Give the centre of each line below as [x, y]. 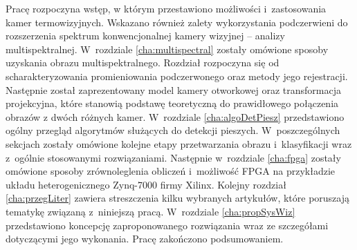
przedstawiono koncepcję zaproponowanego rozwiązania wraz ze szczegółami [167, 225]
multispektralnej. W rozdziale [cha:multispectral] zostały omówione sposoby [167, 49]
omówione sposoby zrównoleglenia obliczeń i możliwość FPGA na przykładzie [171, 171]
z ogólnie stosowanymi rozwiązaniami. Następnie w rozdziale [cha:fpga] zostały [173, 157]
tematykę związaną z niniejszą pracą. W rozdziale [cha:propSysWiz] [150, 211]
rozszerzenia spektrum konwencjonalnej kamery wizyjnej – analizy [145, 36]
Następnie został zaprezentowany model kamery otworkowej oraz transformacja [173, 89]
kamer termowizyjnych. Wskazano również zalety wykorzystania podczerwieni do [177, 22]
